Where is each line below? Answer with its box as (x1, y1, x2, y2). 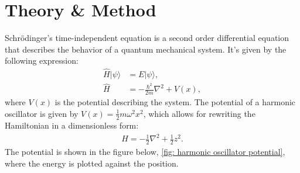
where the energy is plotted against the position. (5, 157, 179, 169)
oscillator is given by (5, 107, 79, 119)
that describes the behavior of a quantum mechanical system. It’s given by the (5, 43, 287, 55)
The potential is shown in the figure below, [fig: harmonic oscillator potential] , (5, 146, 285, 158)
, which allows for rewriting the (143, 107, 255, 119)
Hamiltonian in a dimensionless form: (5, 119, 139, 131)
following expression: (5, 54, 79, 67)
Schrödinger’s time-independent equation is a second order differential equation (5, 32, 289, 44)
